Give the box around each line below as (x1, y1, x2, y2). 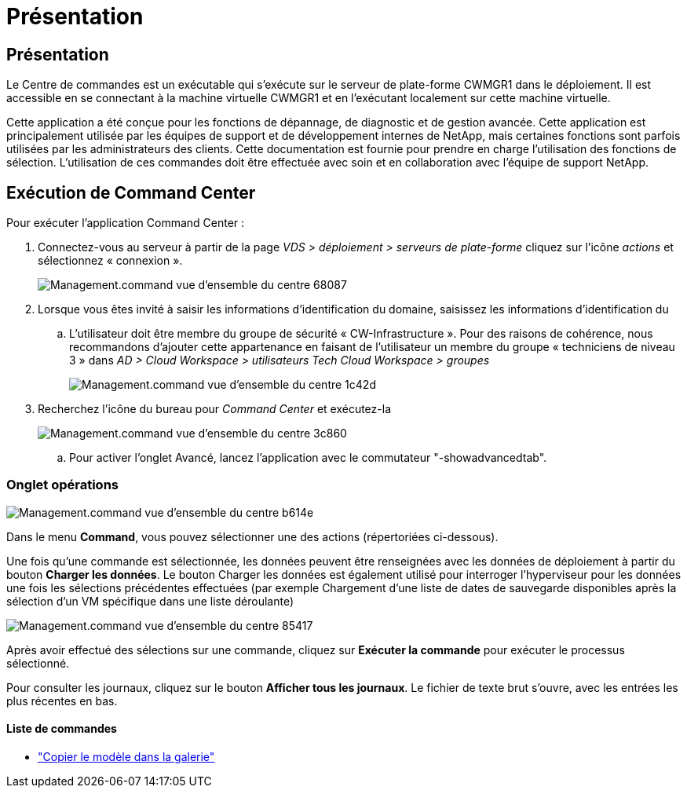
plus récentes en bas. (6, 693, 118, 708)
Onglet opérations (6, 477, 119, 493)
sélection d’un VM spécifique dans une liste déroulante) (6, 594, 294, 608)
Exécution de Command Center (6, 182, 256, 203)
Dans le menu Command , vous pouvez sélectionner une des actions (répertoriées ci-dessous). (6, 529, 499, 543)
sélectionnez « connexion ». (38, 254, 183, 268)
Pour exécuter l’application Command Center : (6, 216, 245, 230)
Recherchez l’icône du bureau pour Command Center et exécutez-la (38, 402, 391, 416)
